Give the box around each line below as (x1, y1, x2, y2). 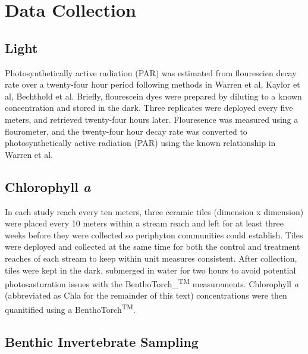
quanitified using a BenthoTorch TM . (5, 301, 136, 315)
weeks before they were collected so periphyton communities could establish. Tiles (5, 228, 303, 241)
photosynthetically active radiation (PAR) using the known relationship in (5, 136, 276, 149)
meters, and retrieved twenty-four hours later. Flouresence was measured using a (5, 113, 298, 125)
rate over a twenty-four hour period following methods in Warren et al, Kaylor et (5, 78, 300, 91)
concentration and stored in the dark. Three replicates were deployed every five (5, 101, 293, 114)
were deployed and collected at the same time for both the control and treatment (5, 240, 300, 253)
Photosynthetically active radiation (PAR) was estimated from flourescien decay (5, 66, 297, 79)
